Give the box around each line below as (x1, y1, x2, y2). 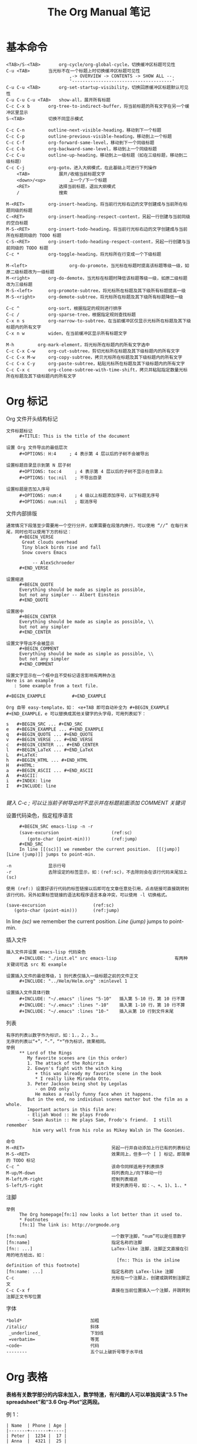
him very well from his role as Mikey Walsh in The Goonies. (32, 1127, 185, 1133)
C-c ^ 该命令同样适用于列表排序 (6, 1164, 165, 1169)
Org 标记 (6, 395, 48, 408)
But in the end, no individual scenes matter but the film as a (27, 1096, 188, 1102)
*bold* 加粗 (6, 1317, 99, 1323)
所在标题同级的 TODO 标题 (6, 232, 62, 239)
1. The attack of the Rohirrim (27, 1060, 104, 1066)
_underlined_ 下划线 (8, 1330, 104, 1336)
